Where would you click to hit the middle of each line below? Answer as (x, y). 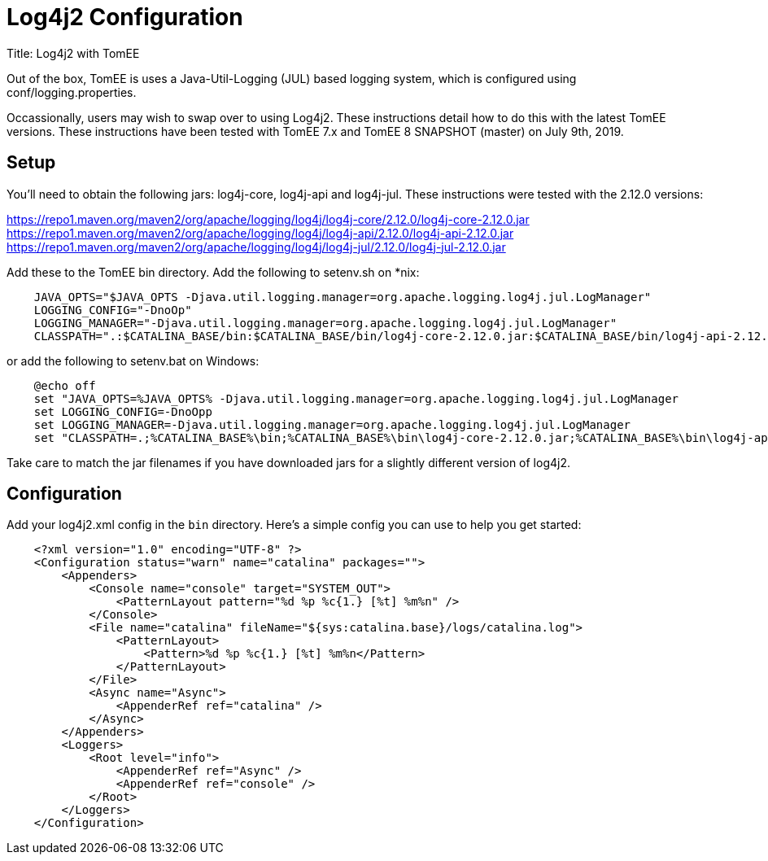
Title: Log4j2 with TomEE (73, 53)
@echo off (65, 385)
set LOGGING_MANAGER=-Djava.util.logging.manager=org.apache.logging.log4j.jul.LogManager (332, 424)
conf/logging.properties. (72, 92)
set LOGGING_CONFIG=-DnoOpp (123, 411)
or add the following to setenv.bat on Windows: (133, 361)
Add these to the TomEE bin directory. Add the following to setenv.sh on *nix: (213, 272)
